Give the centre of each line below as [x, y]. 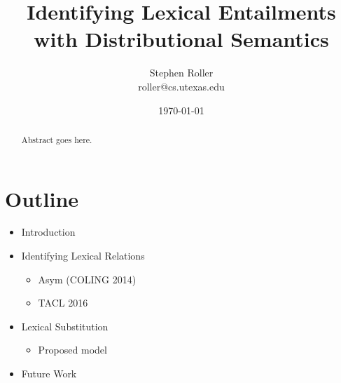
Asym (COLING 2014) [87, 279]
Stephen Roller [181, 73]
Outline [42, 198]
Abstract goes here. [57, 139]
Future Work [49, 374]
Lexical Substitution [65, 326]
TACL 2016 [63, 303]
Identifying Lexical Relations [83, 256]
